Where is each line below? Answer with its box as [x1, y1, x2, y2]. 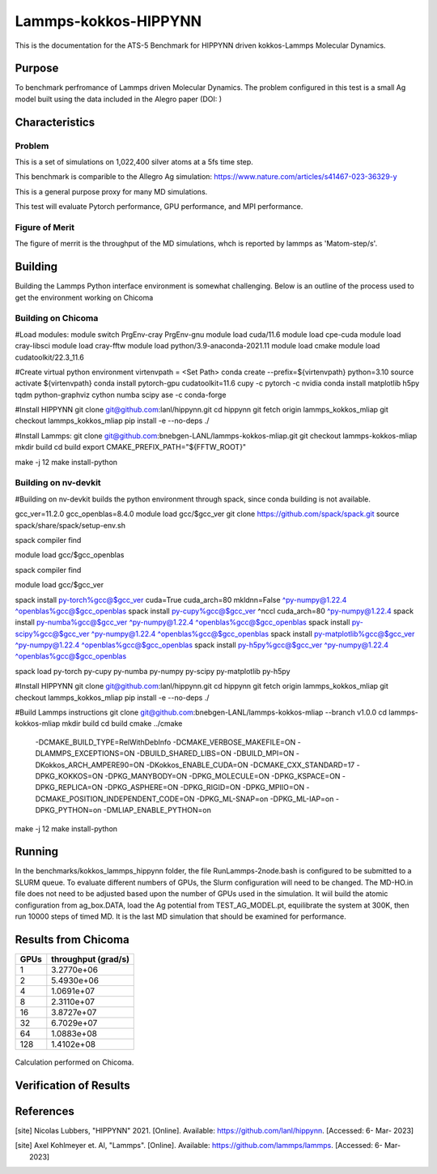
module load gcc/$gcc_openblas [15, 550, 125, 560]
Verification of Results [15, 1078, 130, 1092]
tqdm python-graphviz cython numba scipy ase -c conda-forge [15, 390, 227, 399]
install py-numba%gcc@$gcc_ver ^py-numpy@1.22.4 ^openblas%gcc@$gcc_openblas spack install [15, 617, 350, 627]
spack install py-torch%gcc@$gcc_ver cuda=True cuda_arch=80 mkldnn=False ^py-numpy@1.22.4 [15, 595, 347, 604]
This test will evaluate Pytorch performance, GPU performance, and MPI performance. [15, 202, 303, 211]
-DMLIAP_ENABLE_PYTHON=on [103, 805, 212, 815]
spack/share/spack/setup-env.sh [15, 520, 125, 530]
